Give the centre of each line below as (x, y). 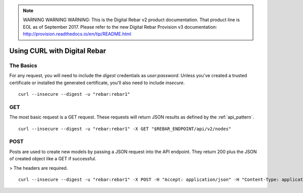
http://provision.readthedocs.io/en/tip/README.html (77, 34)
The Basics (23, 66)
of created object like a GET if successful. (53, 159)
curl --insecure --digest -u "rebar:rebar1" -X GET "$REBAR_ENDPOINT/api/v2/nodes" (125, 129)
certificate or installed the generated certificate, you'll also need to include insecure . (97, 83)
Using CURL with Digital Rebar (58, 51)
